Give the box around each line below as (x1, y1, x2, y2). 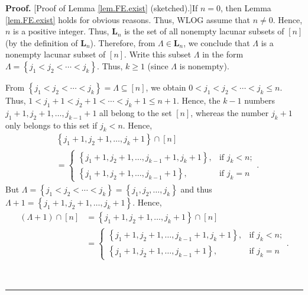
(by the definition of (5, 36, 78, 49)
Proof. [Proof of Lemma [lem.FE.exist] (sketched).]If (5, 2, 198, 14)
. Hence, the (177, 94, 221, 106)
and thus (180, 182, 212, 195)
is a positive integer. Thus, (13, 25, 109, 37)
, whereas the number (190, 106, 269, 118)
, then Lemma (221, 2, 271, 14)
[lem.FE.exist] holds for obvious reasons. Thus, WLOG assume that (5, 13, 251, 25)
